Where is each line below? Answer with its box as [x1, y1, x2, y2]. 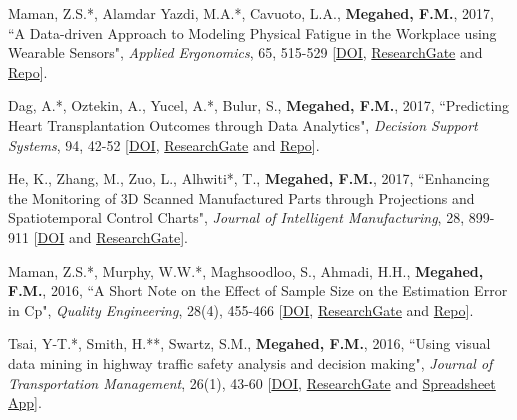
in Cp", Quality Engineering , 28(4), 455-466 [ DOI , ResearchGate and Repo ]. [8, 299, 474, 320]
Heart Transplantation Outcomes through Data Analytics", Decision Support [8, 114, 478, 135]
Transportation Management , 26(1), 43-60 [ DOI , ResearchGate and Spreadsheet [8, 372, 496, 393]
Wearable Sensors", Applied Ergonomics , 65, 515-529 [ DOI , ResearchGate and [8, 42, 483, 63]
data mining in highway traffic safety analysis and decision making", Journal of [8, 352, 493, 373]
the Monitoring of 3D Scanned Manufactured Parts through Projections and [8, 187, 475, 208]
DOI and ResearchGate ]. [37, 226, 188, 247]
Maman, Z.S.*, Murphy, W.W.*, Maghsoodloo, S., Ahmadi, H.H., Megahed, [8, 260, 484, 281]
